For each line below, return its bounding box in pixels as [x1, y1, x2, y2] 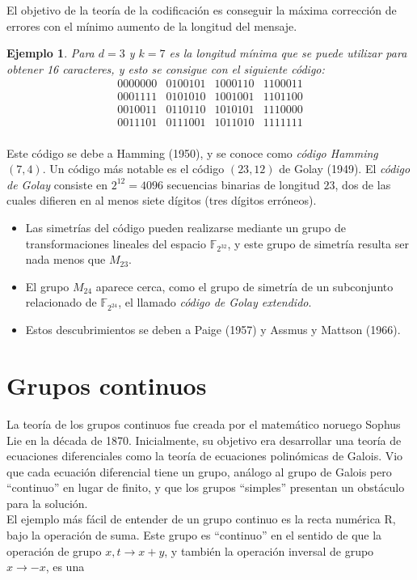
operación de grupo [6, 542, 102, 559]
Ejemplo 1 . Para [6, 44, 95, 61]
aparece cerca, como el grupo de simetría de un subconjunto [95, 277, 394, 294]
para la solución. [6, 494, 88, 511]
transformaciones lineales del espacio [25, 235, 206, 252]
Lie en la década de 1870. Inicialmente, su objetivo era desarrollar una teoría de [6, 431, 402, 448]
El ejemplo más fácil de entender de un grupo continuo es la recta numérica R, [6, 510, 396, 527]
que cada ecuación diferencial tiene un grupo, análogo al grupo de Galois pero [6, 463, 392, 480]
